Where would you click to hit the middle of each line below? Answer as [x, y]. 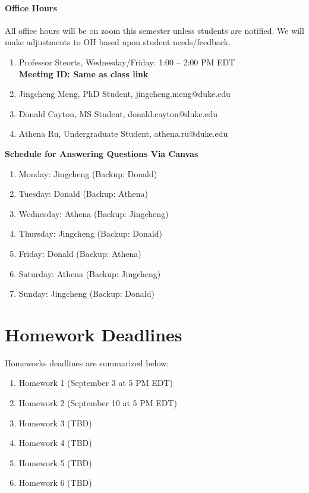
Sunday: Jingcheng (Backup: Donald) [86, 293]
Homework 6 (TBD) [55, 483]
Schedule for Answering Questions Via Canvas [102, 153]
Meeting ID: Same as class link [83, 73]
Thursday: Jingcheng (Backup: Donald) [90, 233]
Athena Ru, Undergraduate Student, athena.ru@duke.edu [123, 134]
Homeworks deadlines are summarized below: [87, 362]
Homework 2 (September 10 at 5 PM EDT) [98, 403]
